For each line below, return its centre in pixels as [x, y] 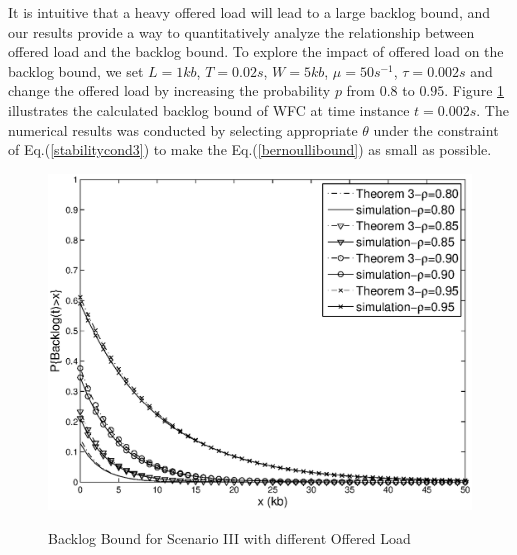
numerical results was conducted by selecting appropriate [183, 129]
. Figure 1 [474, 90]
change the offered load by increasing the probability [169, 90]
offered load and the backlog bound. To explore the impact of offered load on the [256, 51]
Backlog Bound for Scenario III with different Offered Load [229, 537]
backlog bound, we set [76, 70]
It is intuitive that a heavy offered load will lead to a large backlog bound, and [249, 12]
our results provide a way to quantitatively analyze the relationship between [241, 31]
